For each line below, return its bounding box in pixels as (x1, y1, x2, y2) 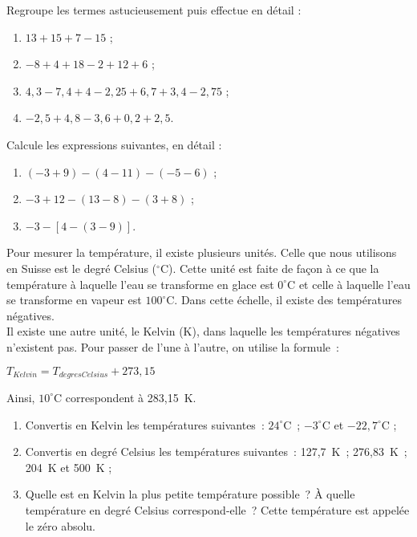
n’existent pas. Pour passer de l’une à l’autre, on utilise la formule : (6, 338, 339, 355)
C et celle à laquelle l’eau (287, 275, 411, 292)
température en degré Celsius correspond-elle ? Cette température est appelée (25, 501, 410, 518)
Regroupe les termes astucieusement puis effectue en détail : (6, 2, 302, 18)
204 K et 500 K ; (25, 458, 112, 475)
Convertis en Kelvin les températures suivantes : (25, 416, 265, 433)
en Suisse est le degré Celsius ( (6, 259, 157, 276)
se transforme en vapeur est (6, 291, 142, 308)
